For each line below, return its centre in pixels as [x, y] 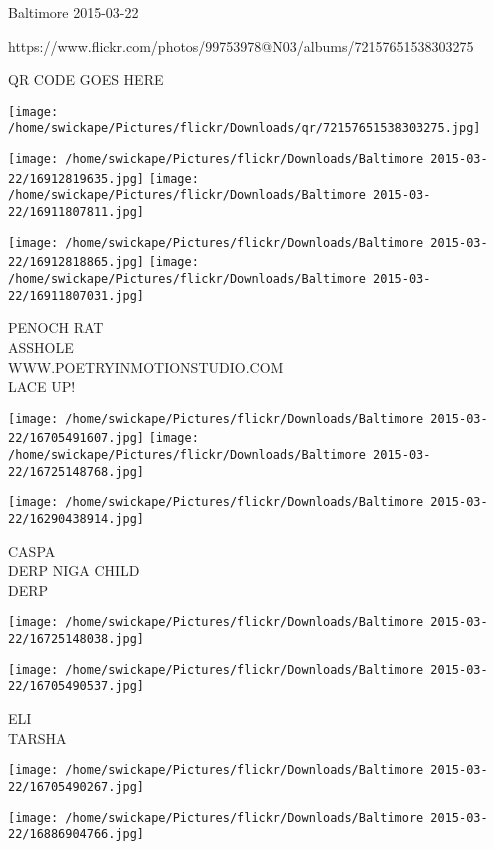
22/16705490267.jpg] [76, 786]
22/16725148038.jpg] [76, 639]
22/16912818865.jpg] [76, 262]
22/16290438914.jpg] [76, 519]
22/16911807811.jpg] [76, 212]
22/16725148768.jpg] [76, 471]
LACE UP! [42, 386]
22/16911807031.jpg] [76, 295]
